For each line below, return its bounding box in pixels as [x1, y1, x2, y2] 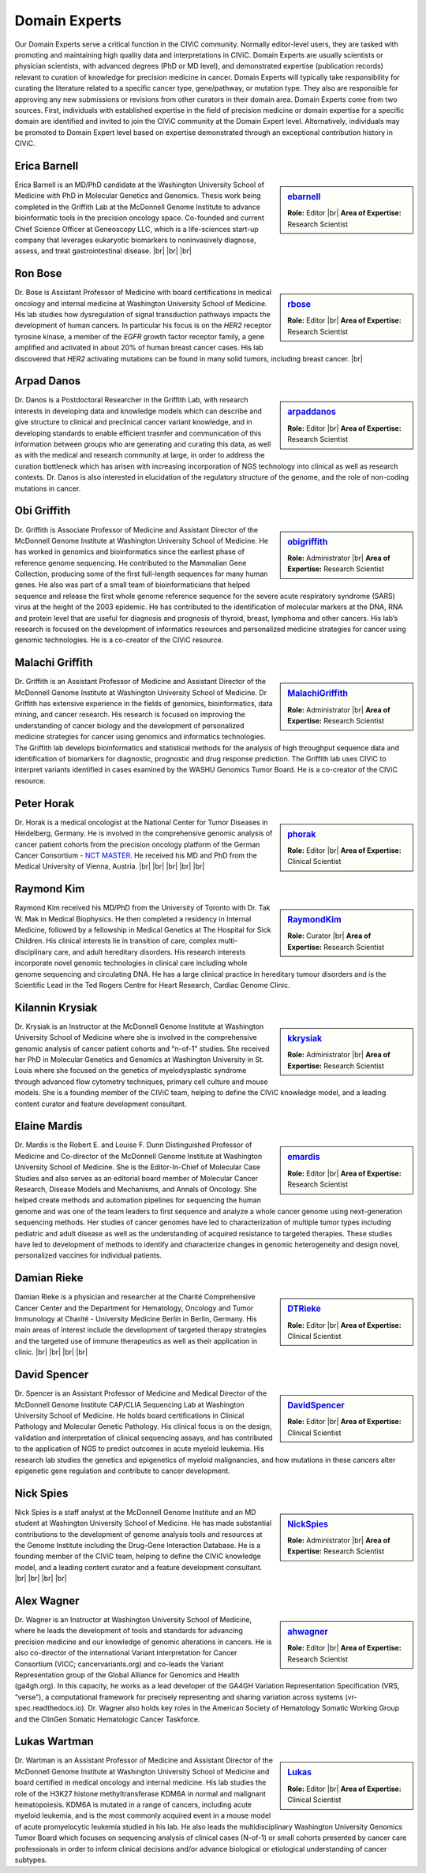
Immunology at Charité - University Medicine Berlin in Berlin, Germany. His [14, 1314, 257, 1324]
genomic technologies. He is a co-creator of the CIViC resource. [14, 635, 224, 645]
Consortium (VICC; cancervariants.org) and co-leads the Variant [14, 1659, 224, 1669]
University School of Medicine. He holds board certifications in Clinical [14, 1411, 245, 1420]
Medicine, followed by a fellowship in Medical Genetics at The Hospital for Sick [14, 925, 271, 934]
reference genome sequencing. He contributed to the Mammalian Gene [14, 558, 247, 567]
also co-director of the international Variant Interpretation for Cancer [14, 1648, 237, 1658]
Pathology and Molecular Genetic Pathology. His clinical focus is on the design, [14, 1422, 272, 1431]
